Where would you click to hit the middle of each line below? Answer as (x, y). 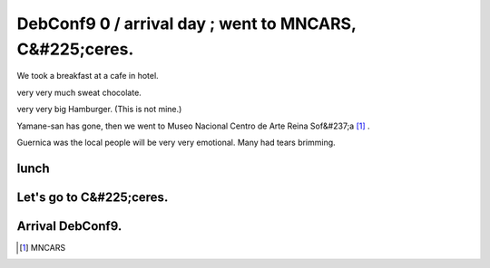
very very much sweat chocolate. (79, 92)
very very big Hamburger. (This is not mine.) (99, 110)
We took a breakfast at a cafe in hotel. (88, 76)
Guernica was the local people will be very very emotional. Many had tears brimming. (176, 142)
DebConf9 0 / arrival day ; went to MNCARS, (186, 24)
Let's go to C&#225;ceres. (93, 197)
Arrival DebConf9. (69, 226)
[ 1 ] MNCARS (43, 247)
